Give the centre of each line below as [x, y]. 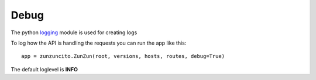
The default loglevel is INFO [44, 69]
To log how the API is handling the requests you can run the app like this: [99, 43]
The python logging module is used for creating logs [74, 32]
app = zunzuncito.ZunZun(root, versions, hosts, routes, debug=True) [123, 56]
